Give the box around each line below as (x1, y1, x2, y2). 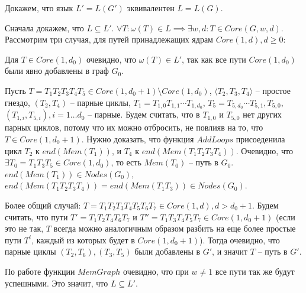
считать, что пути (5, 210, 68, 223)
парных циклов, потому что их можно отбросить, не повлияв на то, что (5, 121, 263, 134)
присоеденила (236, 133, 285, 145)
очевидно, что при (123, 265, 189, 277)
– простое (255, 84, 291, 96)
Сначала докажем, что (5, 21, 84, 34)
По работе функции (5, 265, 75, 277)
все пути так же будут (215, 265, 295, 277)
